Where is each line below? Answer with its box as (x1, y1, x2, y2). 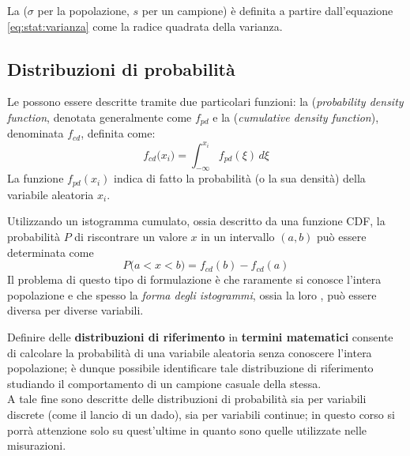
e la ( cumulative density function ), (213, 108, 379, 125)
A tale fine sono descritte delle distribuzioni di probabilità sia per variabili (7, 390, 367, 407)
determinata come (7, 243, 94, 260)
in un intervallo (201, 228, 275, 244)
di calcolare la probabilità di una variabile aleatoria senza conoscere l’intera (7, 344, 372, 360)
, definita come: (81, 125, 156, 141)
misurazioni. (7, 437, 66, 454)
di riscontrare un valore (74, 228, 187, 244)
